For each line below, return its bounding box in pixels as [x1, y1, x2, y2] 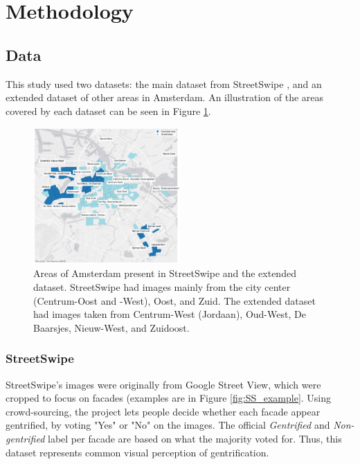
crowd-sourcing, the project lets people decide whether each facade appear [6, 404, 321, 418]
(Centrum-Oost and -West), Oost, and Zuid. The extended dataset [33, 293, 316, 307]
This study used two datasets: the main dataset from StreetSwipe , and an [6, 76, 322, 91]
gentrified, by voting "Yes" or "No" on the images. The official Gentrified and [6, 418, 330, 432]
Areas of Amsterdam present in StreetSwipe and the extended [33, 266, 296, 280]
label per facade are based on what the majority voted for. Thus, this [48, 431, 342, 445]
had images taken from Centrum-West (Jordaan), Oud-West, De [33, 307, 306, 321]
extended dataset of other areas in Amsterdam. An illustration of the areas [6, 90, 324, 105]
